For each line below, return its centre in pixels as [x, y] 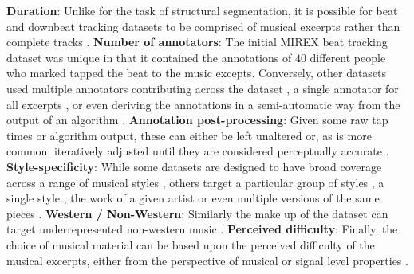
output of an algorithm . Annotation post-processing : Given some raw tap [197, 120]
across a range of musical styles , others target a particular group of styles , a [195, 182]
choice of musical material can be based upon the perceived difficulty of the [191, 244]
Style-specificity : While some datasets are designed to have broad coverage [194, 166]
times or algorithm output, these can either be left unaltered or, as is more [189, 135]
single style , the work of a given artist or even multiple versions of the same [193, 198]
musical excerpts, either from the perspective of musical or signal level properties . [207, 260]
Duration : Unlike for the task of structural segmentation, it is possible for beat [202, 10]
